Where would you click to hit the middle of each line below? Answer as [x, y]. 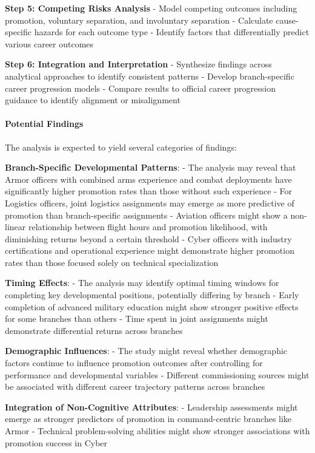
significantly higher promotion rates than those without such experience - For [148, 191]
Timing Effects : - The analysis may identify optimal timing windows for [142, 283]
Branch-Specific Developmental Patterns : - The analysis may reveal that [151, 167]
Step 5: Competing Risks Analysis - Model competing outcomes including [151, 8]
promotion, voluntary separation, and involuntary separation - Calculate [139, 20]
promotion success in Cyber [56, 442]
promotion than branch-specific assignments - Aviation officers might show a [146, 215]
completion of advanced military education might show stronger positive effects [152, 306]
